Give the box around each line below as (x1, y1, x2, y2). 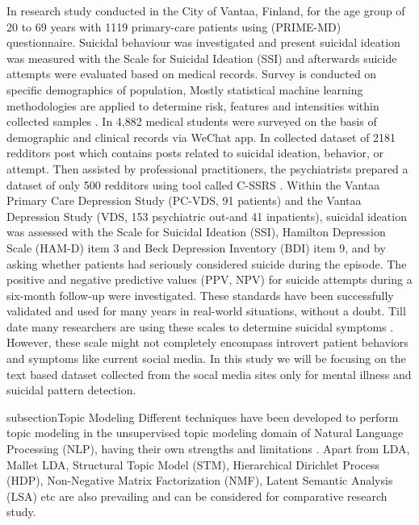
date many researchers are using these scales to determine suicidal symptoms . (6, 318, 394, 335)
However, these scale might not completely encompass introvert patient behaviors (6, 334, 409, 351)
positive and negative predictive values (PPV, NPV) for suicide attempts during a (6, 271, 413, 288)
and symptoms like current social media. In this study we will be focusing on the (6, 350, 406, 367)
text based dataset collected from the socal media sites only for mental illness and (6, 365, 412, 382)
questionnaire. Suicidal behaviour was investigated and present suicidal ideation (6, 34, 400, 51)
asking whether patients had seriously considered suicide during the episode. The (6, 255, 407, 272)
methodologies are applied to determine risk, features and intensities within (6, 97, 379, 114)
